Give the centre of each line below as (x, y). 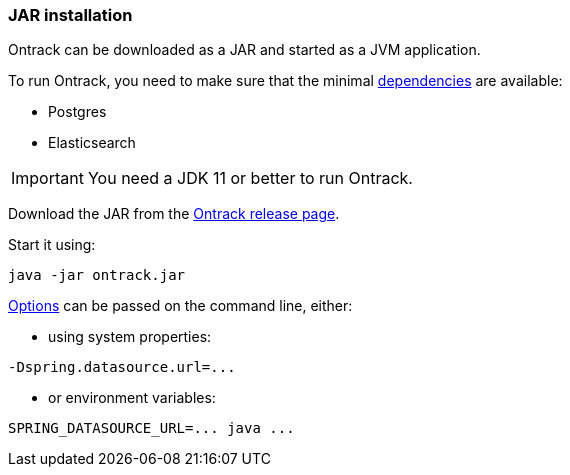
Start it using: (52, 245)
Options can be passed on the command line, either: (180, 306)
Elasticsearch (92, 143)
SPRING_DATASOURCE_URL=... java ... (151, 428)
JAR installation (70, 15)
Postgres (77, 112)
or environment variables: (132, 398)
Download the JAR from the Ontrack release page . (174, 214)
